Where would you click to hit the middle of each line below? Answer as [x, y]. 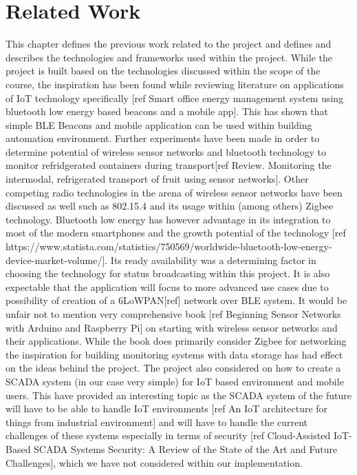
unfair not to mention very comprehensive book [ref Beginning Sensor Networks [173, 314]
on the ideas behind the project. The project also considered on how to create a [173, 368]
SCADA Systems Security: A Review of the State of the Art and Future [186, 448]
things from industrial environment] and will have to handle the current [157, 422]
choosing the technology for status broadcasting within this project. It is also [168, 273]
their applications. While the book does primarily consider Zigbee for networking [176, 341]
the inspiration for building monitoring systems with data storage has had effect [174, 354]
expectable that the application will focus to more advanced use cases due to [167, 286]
